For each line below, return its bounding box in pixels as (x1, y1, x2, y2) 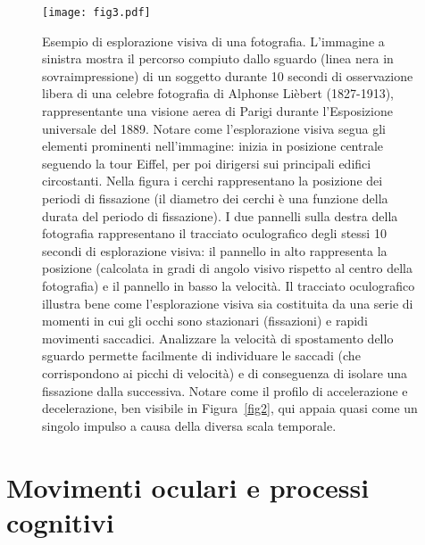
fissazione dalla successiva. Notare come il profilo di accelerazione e (42, 381, 408, 400)
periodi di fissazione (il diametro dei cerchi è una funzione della (42, 189, 388, 207)
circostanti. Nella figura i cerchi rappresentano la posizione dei (42, 171, 383, 190)
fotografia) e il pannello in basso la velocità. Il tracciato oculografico (42, 276, 415, 294)
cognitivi (6, 503, 114, 540)
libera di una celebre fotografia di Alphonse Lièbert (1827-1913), (42, 84, 395, 103)
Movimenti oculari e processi (6, 468, 370, 505)
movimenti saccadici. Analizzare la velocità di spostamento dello (42, 328, 394, 347)
